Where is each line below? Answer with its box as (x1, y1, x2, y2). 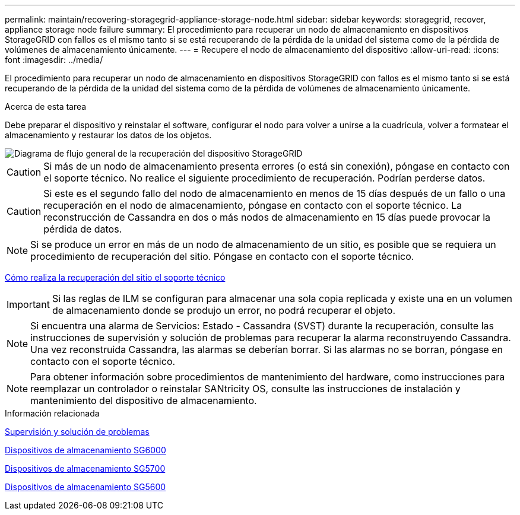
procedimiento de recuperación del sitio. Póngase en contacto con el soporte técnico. (30, 250, 414, 262)
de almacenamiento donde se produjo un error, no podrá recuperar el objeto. (52, 304, 395, 316)
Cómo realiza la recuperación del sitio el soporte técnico (5, 272, 226, 282)
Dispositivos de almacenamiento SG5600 (5, 482, 166, 492)
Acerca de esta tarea (5, 101, 87, 112)
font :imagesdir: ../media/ (5, 55, 103, 65)
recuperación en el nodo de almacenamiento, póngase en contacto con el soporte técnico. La (43, 199, 462, 211)
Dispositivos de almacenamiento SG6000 (5, 445, 166, 455)
